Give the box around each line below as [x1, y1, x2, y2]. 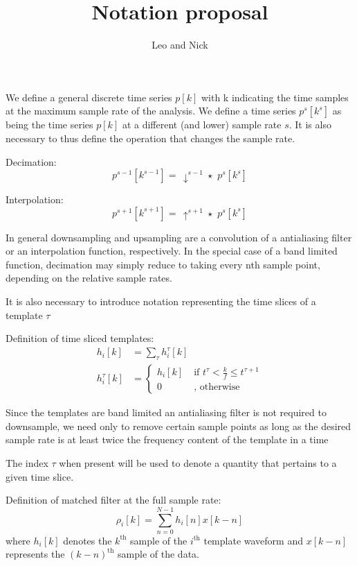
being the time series [6, 117, 93, 132]
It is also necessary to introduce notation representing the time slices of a [6, 294, 316, 309]
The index [6, 455, 48, 470]
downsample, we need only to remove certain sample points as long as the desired [6, 418, 351, 433]
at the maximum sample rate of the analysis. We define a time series [6, 103, 296, 118]
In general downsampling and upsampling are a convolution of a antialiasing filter [6, 230, 352, 244]
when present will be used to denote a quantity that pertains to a [59, 455, 337, 470]
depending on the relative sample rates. [6, 271, 172, 285]
